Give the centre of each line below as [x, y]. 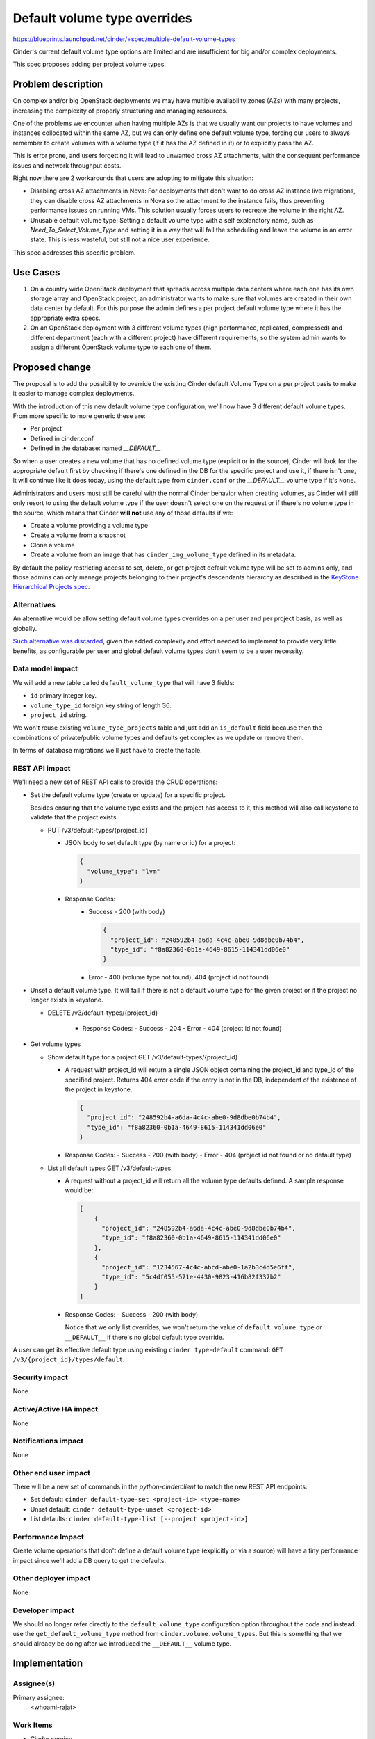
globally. [25, 628]
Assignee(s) [34, 1683]
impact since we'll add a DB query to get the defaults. [90, 1560]
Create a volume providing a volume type [89, 525]
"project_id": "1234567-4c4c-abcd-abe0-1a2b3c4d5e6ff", [199, 1267]
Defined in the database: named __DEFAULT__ [95, 448]
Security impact [41, 1377]
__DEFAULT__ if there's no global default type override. [144, 1337]
